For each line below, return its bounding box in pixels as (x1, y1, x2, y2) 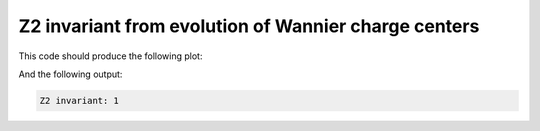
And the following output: (18, 68, 123, 80)
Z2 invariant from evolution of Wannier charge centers (18, 15, 480, 37)
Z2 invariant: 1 (39, 95, 120, 106)
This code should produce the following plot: (18, 50, 203, 62)
